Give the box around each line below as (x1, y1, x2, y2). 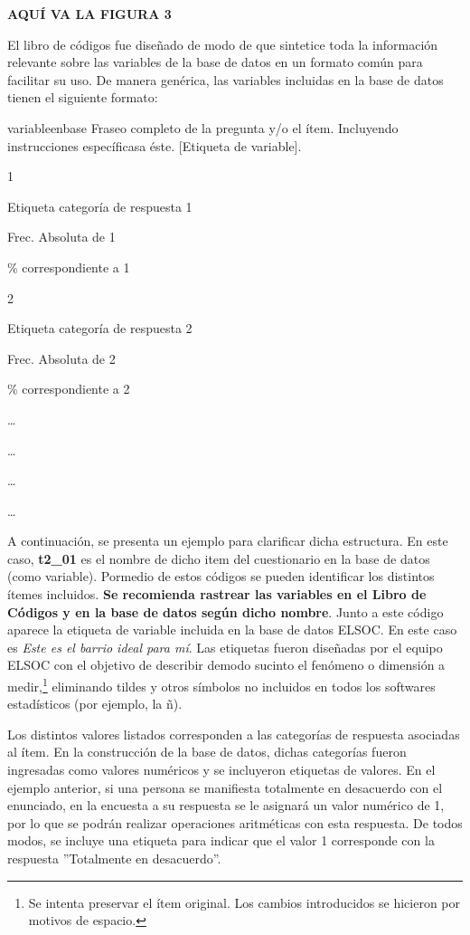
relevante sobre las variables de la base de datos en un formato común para (7, 52, 423, 72)
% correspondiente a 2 (7, 379, 130, 398)
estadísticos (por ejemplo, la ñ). (7, 694, 183, 713)
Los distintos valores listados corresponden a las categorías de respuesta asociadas (7, 724, 460, 743)
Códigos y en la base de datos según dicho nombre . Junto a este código (7, 602, 444, 621)
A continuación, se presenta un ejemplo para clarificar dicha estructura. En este (7, 531, 448, 550)
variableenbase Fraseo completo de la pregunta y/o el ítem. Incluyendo (7, 118, 399, 137)
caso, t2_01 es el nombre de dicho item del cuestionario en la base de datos (7, 549, 430, 568)
